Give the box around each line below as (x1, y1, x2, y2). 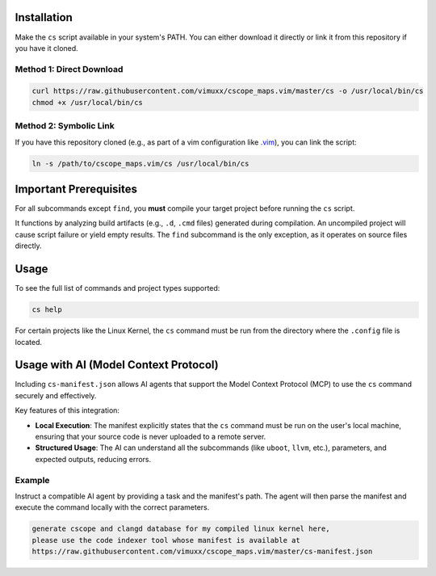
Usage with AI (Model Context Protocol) (15, 358, 220, 372)
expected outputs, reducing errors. (35, 454, 152, 464)
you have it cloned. (15, 43, 78, 53)
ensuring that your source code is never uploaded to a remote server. (35, 431, 266, 441)
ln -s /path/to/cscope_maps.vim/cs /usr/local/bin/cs (31, 158, 249, 168)
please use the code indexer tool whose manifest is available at (31, 536, 300, 544)
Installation (15, 11, 73, 24)
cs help (31, 305, 62, 314)
